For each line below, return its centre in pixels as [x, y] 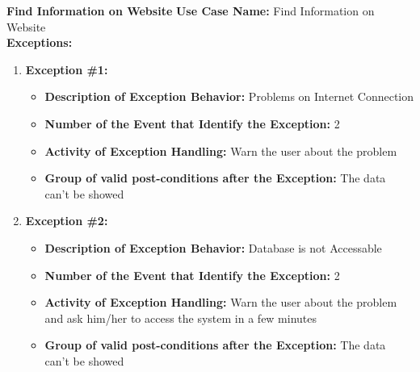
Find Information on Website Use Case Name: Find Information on [191, 10]
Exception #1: [67, 69]
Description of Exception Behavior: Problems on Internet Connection [229, 96]
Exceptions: [40, 42]
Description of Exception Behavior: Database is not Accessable [213, 247]
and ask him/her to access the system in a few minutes [181, 318]
